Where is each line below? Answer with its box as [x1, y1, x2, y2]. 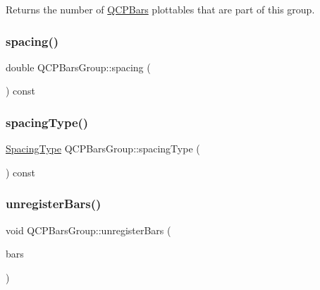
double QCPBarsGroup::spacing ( [6, 59, 151, 74]
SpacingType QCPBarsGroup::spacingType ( [6, 141, 200, 156]
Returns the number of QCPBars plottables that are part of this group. [6, 2, 315, 16]
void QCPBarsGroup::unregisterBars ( [6, 222, 171, 237]
